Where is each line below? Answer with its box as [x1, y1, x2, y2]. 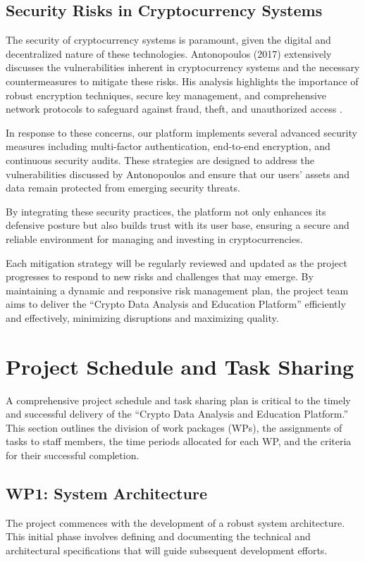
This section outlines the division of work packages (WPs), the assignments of [6, 420, 342, 435]
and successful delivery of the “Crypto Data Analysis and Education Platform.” [6, 406, 349, 421]
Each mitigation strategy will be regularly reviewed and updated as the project [6, 255, 347, 270]
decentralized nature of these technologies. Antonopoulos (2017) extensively [6, 46, 332, 61]
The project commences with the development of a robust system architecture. [6, 515, 345, 530]
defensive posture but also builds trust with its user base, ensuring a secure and [6, 218, 349, 232]
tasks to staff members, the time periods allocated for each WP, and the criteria [6, 434, 352, 449]
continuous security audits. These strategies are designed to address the [6, 152, 314, 167]
